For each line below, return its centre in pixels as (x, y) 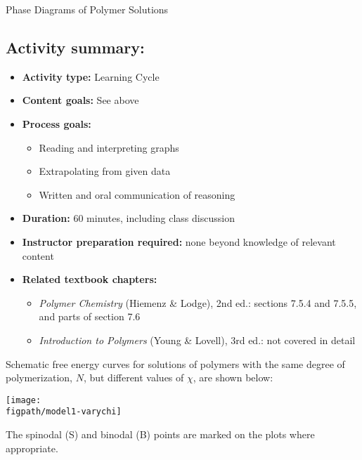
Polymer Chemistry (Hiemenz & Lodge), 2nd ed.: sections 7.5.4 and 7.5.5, (198, 302)
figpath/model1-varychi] (64, 412)
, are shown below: (233, 377)
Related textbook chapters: (90, 279)
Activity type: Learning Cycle (91, 76)
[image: (24, 400)
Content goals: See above (80, 100)
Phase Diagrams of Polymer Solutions (87, 9)
